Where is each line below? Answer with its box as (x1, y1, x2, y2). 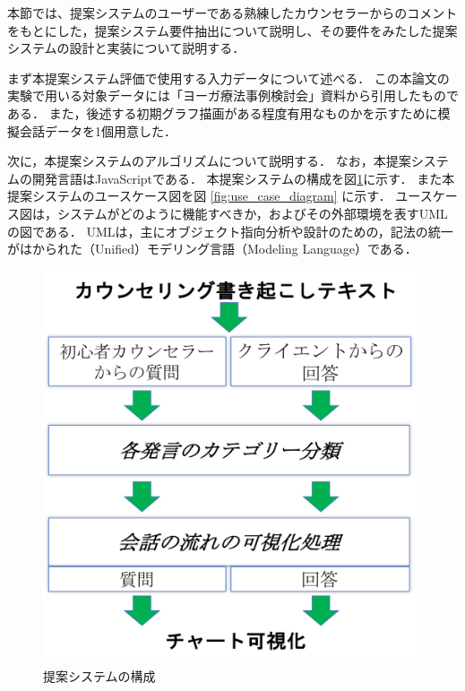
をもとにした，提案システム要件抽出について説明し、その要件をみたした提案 (7, 21, 458, 39)
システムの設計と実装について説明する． (7, 39, 245, 57)
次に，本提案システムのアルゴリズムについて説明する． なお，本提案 (7, 151, 411, 170)
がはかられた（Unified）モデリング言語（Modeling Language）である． (7, 239, 418, 258)
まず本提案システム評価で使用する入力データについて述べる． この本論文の (7, 68, 450, 87)
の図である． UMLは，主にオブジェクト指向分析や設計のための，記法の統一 (7, 221, 453, 240)
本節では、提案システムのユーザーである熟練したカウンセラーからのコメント (7, 4, 458, 22)
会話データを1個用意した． (19, 121, 177, 140)
